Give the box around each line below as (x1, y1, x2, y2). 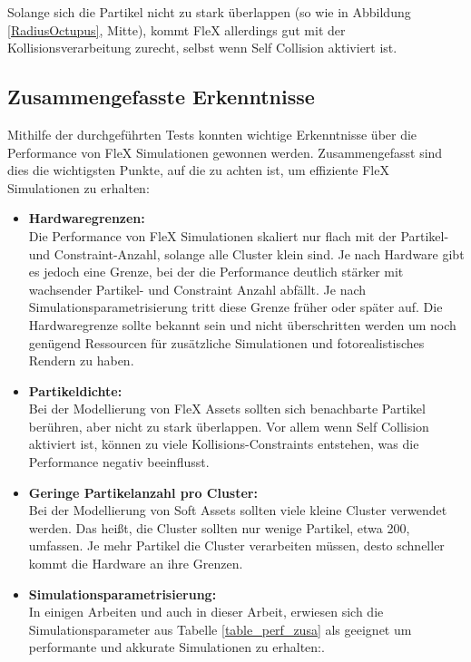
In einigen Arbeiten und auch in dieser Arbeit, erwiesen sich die (28, 602, 384, 621)
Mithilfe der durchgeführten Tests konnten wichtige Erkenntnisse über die (7, 124, 417, 143)
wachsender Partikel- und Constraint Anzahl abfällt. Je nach (28, 279, 367, 298)
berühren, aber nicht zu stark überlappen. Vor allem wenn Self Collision (28, 416, 429, 435)
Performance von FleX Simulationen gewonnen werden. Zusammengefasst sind (7, 142, 443, 161)
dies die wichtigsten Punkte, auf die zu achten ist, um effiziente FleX (7, 161, 389, 180)
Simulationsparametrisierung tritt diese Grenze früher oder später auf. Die (28, 297, 443, 316)
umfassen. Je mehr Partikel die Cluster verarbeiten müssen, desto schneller (28, 536, 445, 555)
